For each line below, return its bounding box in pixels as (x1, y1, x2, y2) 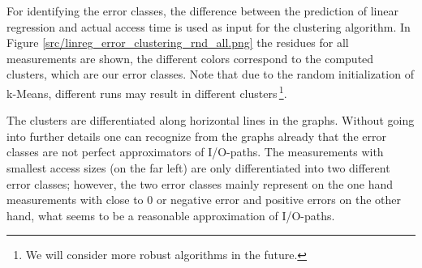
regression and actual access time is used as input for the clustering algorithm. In (6, 18, 411, 35)
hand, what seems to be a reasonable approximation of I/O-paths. (6, 206, 335, 223)
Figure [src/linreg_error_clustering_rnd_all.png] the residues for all (6, 34, 349, 51)
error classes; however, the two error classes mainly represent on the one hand (6, 175, 394, 192)
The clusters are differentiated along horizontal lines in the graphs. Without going (6, 112, 415, 129)
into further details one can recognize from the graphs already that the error (6, 127, 386, 144)
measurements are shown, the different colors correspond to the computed (6, 49, 374, 66)
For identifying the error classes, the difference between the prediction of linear (6, 2, 398, 19)
